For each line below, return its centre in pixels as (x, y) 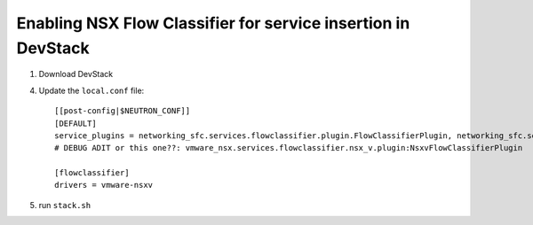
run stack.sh (65, 205)
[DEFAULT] (76, 123)
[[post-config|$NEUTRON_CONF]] (123, 111)
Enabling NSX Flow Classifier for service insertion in (213, 23)
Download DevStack (76, 74)
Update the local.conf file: (91, 90)
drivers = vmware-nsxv (104, 185)
